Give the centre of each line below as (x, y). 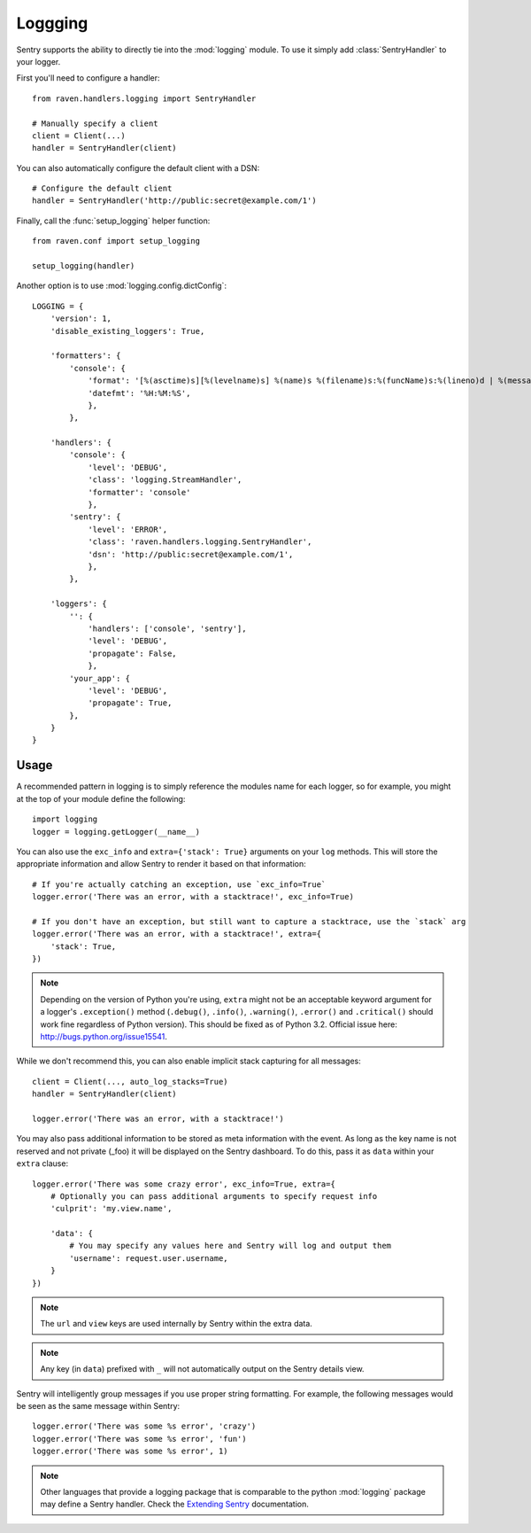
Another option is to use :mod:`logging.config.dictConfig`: (122, 286)
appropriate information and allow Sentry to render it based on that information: (162, 864)
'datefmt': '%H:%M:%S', (139, 393)
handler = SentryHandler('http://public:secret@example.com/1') (175, 201)
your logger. (38, 61)
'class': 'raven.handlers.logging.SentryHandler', (200, 542)
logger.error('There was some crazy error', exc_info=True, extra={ (184, 1184)
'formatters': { (85, 356)
